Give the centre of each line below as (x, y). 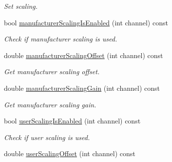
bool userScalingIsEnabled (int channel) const (72, 121)
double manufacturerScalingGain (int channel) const (82, 88)
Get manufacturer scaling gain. (50, 104)
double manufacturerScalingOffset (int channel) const (84, 55)
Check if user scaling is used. (47, 137)
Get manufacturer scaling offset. (52, 71)
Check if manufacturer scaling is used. (61, 39)
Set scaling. (21, 6)
